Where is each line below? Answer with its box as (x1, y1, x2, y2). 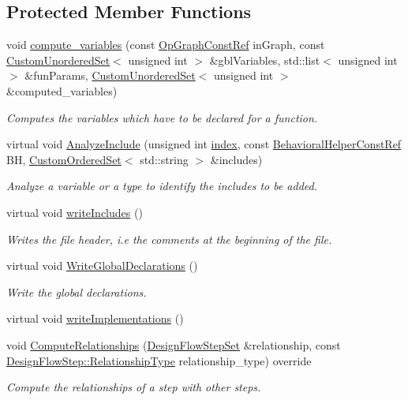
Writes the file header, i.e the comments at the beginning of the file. (6, 230, 332, 247)
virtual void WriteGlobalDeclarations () (6, 257, 198, 274)
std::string (140, 151, 189, 167)
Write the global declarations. (6, 283, 147, 300)
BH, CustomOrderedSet (6, 151, 122, 167)
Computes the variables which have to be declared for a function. (6, 109, 318, 125)
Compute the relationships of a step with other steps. (6, 379, 261, 395)
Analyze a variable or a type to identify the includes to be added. (6, 178, 318, 194)
